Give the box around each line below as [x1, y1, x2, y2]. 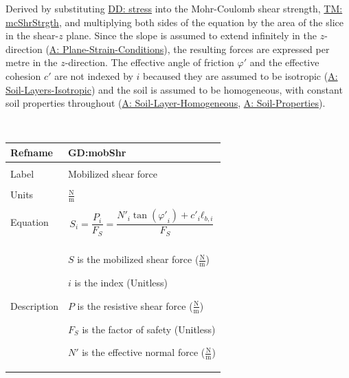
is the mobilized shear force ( [77, 252, 199, 266]
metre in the [5, 55, 58, 70]
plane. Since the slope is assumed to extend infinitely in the [66, 28, 317, 43]
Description [10, 298, 58, 313]
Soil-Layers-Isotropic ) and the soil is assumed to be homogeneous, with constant [5, 82, 343, 96]
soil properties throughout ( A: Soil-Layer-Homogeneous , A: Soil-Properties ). [5, 96, 326, 110]
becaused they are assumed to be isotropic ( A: [143, 68, 338, 83]
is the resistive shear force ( [77, 298, 193, 313]
